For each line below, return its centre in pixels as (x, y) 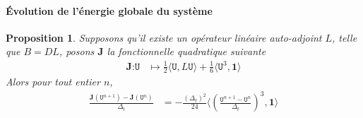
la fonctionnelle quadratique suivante (186, 51)
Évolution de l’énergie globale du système (109, 10)
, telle (345, 37)
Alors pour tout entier (53, 82)
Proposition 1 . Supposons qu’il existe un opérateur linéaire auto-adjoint (164, 37)
